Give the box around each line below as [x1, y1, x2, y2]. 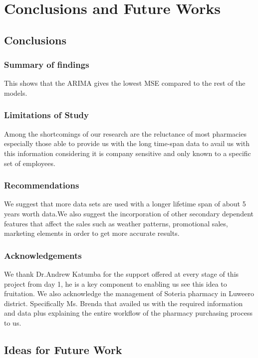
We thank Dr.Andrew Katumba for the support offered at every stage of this [4, 268, 239, 279]
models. [4, 87, 27, 98]
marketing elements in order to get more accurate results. [4, 228, 180, 238]
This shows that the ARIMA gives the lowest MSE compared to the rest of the [4, 78, 246, 88]
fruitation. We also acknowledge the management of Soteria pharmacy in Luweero [4, 288, 254, 299]
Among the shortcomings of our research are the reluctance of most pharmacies [4, 128, 247, 139]
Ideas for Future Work [4, 342, 122, 357]
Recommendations [4, 179, 79, 191]
